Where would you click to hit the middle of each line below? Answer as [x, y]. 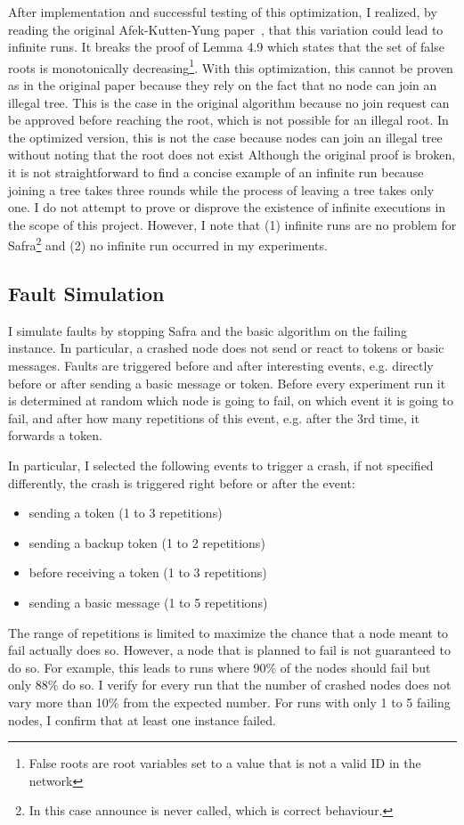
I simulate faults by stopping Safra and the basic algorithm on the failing [208, 330]
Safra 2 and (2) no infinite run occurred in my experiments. [168, 244]
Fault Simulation [86, 294]
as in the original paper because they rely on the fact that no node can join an [223, 85]
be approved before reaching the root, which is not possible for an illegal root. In [228, 120]
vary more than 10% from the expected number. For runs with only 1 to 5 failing [229, 702]
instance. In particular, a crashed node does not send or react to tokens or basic [226, 348]
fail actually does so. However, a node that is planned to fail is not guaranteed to [229, 650]
